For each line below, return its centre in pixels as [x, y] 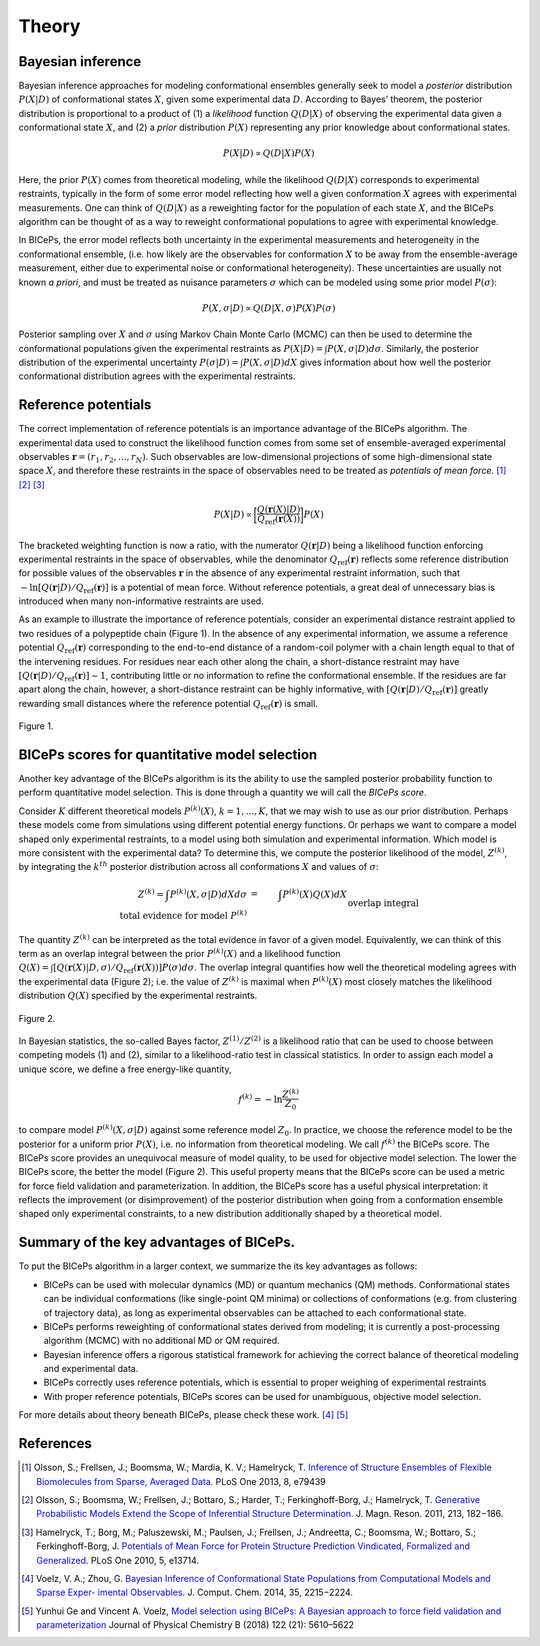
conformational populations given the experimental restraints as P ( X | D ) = [171, 348]
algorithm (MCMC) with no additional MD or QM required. [161, 1341]
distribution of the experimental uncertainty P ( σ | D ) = [129, 362]
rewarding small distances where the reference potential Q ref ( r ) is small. [168, 704]
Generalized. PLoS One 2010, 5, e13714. [118, 1560]
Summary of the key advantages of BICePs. [157, 1242]
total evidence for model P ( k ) [183, 914]
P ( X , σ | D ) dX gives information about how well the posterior [367, 362]
